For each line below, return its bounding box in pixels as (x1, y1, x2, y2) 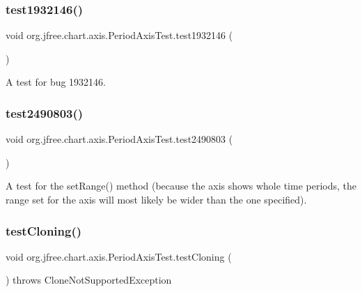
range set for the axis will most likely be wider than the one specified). (6, 192, 307, 206)
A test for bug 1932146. (6, 75, 107, 89)
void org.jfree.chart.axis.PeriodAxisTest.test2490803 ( (6, 132, 233, 146)
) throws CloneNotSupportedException (6, 272, 172, 287)
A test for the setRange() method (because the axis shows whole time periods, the (6, 178, 356, 193)
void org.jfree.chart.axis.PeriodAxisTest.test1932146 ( (6, 28, 233, 43)
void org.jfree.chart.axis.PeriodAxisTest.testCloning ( (6, 249, 232, 263)
